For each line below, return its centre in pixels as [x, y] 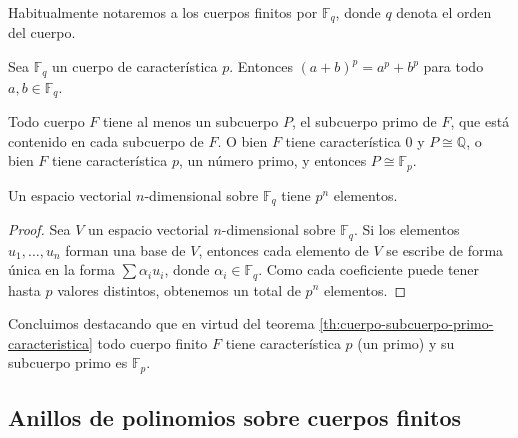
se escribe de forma [445, 249]
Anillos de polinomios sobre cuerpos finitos [235, 417]
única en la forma [61, 269]
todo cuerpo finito [152, 342]
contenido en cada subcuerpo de [106, 140]
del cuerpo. [42, 32]
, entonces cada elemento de [283, 249]
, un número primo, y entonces [272, 160]
